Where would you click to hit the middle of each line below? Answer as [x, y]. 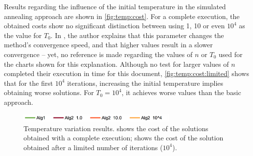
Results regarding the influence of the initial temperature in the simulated [115, 6]
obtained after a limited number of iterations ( [93, 147]
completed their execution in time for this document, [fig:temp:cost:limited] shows [126, 73]
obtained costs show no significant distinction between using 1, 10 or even [115, 26]
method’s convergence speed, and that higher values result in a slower [108, 45]
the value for [23, 35]
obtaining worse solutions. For [49, 92]
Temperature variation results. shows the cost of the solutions [116, 128]
